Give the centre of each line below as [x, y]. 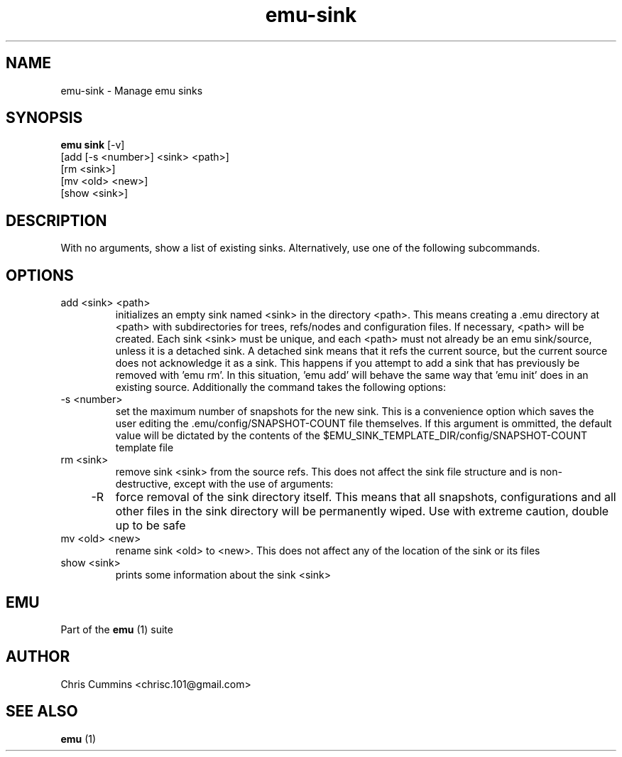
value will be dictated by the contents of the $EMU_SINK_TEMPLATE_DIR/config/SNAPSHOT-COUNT [351, 436]
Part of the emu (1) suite [117, 629]
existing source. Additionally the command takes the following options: [281, 387]
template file [144, 448]
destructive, [143, 484]
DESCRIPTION [56, 220]
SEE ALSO [42, 712]
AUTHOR [38, 657]
